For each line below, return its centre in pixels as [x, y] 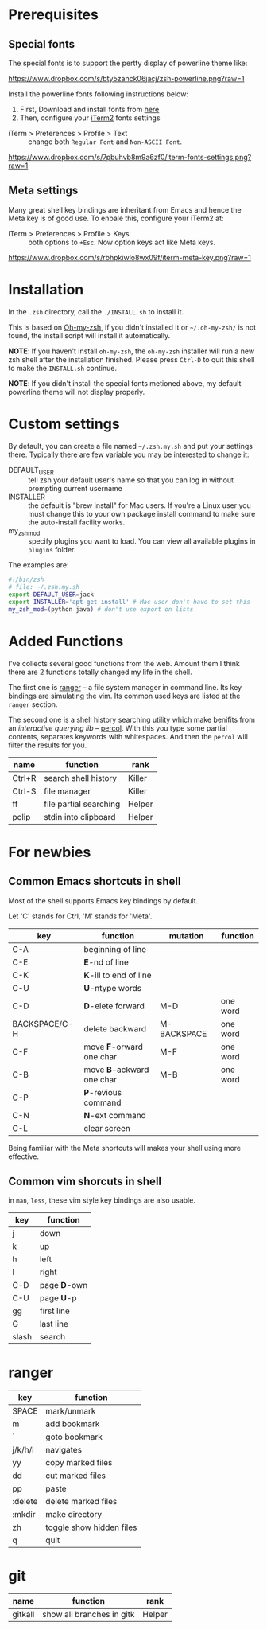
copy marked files [79, 1463]
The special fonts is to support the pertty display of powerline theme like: [128, 63]
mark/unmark [71, 1411]
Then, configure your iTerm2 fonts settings [90, 118]
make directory [74, 1515]
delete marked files [81, 1502]
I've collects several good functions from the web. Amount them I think [124, 663]
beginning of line [115, 949]
